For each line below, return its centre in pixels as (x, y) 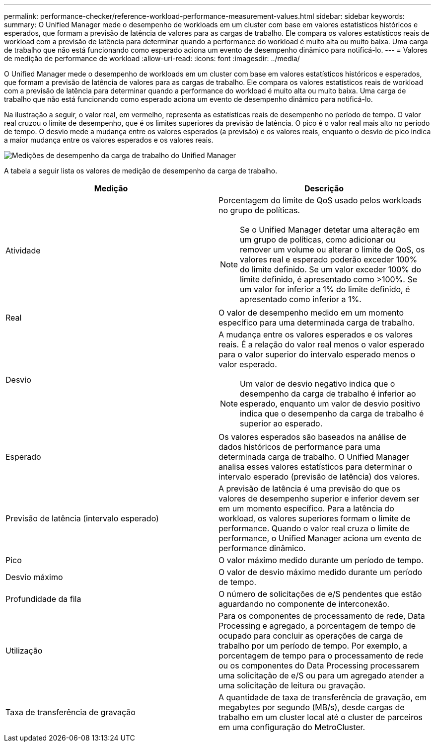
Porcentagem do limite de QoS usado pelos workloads (320, 200)
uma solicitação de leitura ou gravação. (292, 685)
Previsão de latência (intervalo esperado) (82, 518)
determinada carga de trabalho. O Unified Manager (314, 457)
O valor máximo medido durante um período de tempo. (321, 560)
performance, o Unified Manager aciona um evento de (320, 538)
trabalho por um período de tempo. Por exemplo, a (313, 646)
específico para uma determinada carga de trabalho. (317, 323)
